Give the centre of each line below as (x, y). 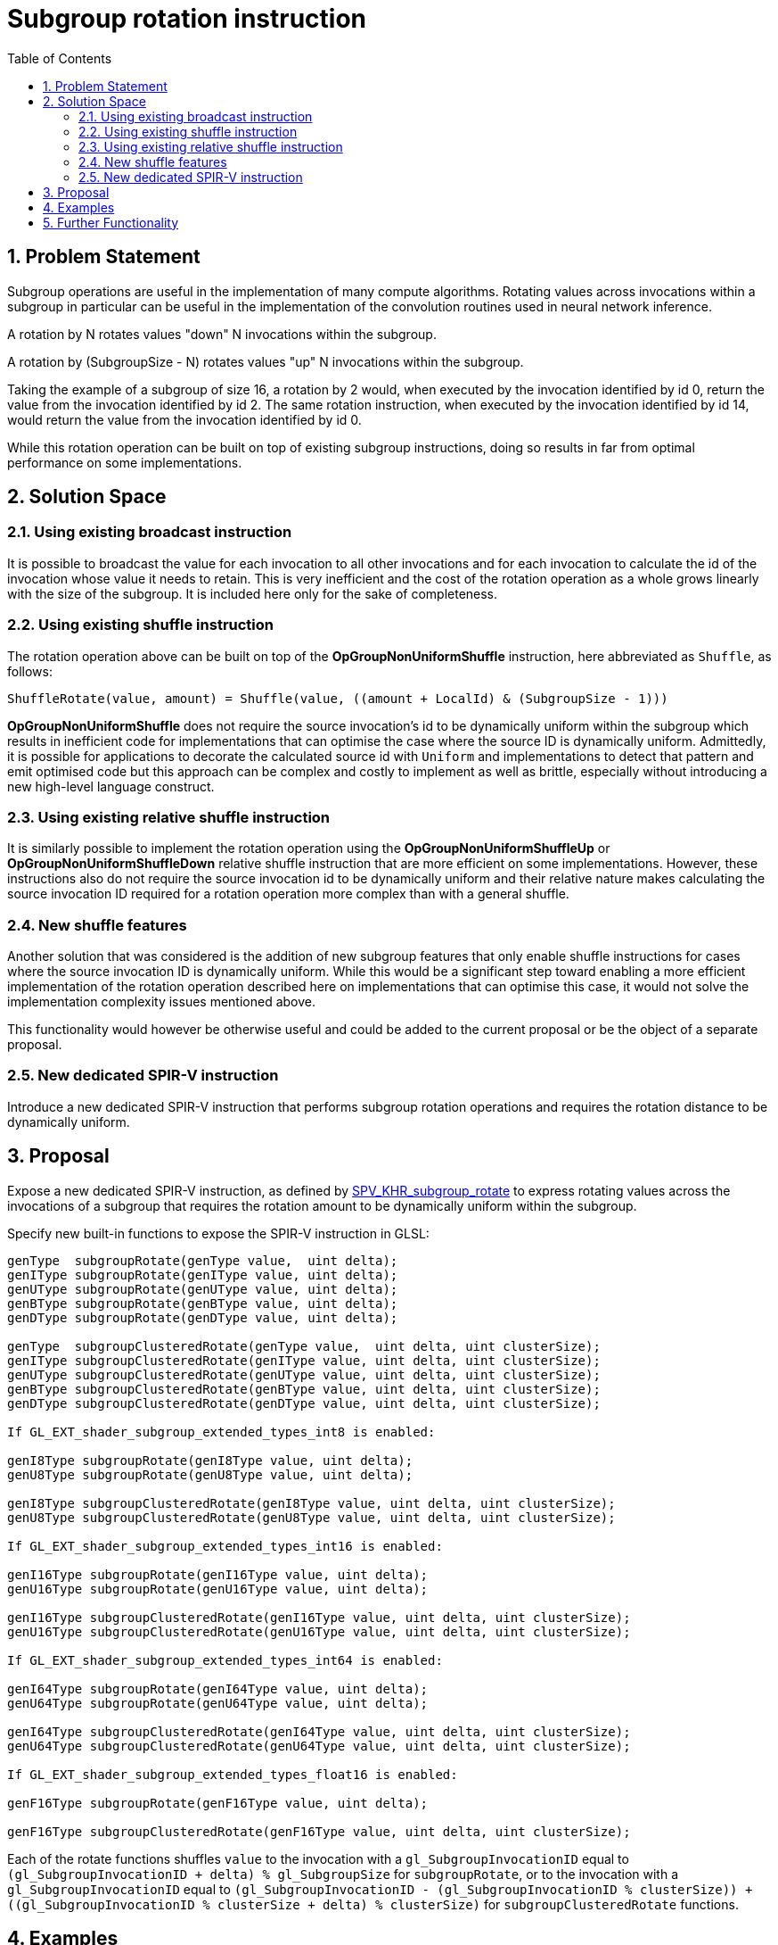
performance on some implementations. (125, 462)
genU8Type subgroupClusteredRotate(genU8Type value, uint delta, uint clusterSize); (311, 1517)
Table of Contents (60, 58)
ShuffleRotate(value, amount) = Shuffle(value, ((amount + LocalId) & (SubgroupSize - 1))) (338, 698)
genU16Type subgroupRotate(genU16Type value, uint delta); (218, 1589)
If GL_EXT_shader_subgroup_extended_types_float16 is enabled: (233, 1774)
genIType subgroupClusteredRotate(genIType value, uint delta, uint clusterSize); (304, 1360)
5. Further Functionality (111, 222)
